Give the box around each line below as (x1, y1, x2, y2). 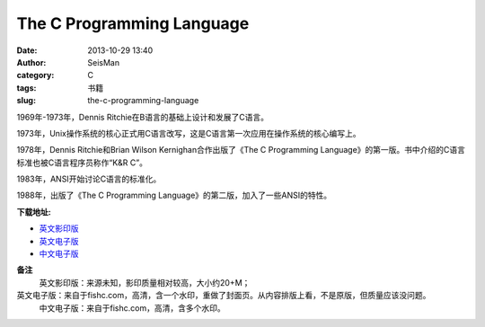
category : (16, 70, 55, 81)
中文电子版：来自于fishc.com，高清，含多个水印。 (39, 302, 225, 314)
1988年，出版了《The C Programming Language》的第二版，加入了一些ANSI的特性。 (16, 190, 332, 201)
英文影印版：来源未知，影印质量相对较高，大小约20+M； (39, 277, 251, 287)
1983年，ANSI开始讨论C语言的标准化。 (16, 173, 162, 184)
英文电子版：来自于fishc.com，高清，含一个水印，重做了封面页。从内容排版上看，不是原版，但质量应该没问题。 (16, 290, 431, 301)
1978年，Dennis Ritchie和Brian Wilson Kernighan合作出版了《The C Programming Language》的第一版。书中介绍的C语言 (16, 145, 466, 155)
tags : (16, 82, 37, 93)
